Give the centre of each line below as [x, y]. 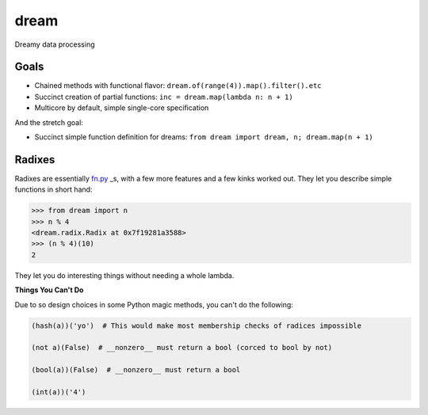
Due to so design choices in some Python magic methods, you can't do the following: [154, 304]
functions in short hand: [53, 189]
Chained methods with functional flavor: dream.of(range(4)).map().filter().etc [178, 86]
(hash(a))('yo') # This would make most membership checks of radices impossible [197, 326]
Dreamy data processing [55, 44]
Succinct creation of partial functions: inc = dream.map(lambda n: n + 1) [164, 97]
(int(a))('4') [59, 392]
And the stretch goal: [49, 122]
